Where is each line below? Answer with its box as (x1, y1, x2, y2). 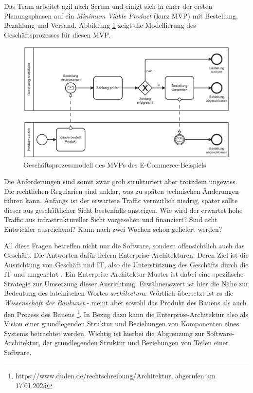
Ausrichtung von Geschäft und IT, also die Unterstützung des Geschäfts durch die (4, 259, 249, 269)
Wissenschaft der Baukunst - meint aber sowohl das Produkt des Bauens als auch (4, 298, 247, 308)
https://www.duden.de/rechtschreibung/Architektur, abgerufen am (15, 371, 216, 381)
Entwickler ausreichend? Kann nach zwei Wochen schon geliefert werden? (4, 224, 222, 234)
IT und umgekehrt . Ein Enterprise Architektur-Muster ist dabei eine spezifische (4, 269, 244, 279)
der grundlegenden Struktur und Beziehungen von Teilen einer (42, 337, 229, 348)
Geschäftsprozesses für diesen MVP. (4, 29, 110, 39)
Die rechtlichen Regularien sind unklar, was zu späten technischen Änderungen (4, 186, 239, 196)
